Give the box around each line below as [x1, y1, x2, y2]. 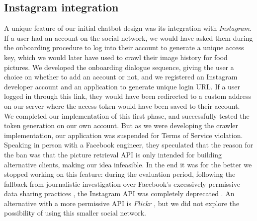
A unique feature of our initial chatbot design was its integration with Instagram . [4, 23, 252, 33]
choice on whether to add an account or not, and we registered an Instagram [4, 72, 238, 82]
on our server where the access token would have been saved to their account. [4, 100, 240, 111]
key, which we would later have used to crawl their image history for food [4, 52, 228, 62]
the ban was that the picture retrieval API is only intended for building [4, 149, 222, 159]
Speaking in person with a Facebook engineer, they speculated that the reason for [4, 140, 254, 150]
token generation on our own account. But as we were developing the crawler [4, 120, 238, 131]
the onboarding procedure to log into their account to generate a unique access [4, 42, 244, 53]
